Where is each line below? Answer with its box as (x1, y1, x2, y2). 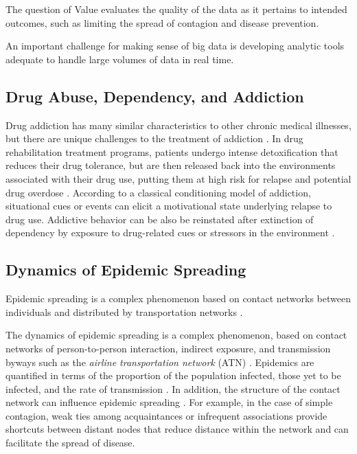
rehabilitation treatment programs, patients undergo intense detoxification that (5, 144, 338, 159)
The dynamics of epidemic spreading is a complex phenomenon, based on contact (5, 328, 347, 342)
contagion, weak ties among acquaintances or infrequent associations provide (5, 408, 327, 422)
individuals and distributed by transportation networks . (5, 304, 243, 319)
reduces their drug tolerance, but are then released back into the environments (5, 158, 336, 172)
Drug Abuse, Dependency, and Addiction (5, 85, 304, 106)
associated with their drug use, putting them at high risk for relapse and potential (5, 171, 352, 185)
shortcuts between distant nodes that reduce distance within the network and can (5, 422, 349, 436)
